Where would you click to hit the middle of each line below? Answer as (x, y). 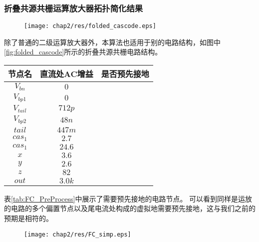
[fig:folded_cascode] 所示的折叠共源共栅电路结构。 (83, 52)
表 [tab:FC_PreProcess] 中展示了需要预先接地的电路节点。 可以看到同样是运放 (128, 198)
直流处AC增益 (67, 74)
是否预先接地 (125, 74)
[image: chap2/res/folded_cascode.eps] (90, 26)
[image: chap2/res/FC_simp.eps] (78, 234)
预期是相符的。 (28, 218)
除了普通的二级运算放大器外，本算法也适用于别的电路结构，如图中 (112, 42)
